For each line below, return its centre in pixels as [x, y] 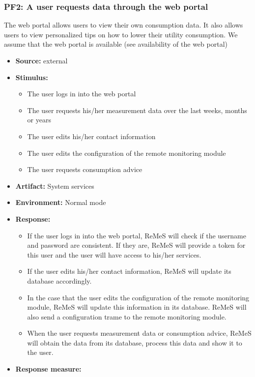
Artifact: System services [55, 186]
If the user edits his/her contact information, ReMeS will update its [129, 271]
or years [39, 120]
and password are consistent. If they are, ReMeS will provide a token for [136, 245]
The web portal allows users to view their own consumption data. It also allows [124, 25]
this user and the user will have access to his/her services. [114, 254]
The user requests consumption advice [85, 169]
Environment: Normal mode [61, 202]
